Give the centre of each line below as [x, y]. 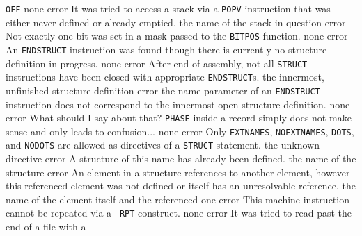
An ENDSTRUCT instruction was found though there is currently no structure [166, 49]
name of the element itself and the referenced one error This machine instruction [178, 199]
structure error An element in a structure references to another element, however [178, 172]
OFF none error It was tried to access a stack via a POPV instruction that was [168, 8]
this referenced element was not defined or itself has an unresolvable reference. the [181, 186]
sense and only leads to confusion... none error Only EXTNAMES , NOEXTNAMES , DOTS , [180, 131]
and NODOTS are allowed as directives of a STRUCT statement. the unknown [163, 145]
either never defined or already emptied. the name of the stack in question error [176, 22]
